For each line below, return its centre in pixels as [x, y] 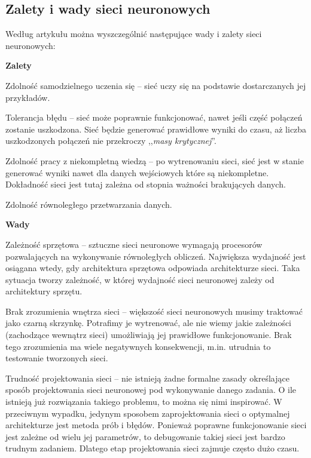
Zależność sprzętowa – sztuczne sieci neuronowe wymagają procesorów [134, 244]
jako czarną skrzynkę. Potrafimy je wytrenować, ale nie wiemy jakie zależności [149, 323]
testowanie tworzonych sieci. [57, 358]
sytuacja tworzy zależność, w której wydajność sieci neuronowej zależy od [140, 279]
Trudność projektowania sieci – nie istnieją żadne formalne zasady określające [147, 378]
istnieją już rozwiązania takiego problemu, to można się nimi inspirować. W [144, 402]
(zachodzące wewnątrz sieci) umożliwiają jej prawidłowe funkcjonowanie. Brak [149, 335]
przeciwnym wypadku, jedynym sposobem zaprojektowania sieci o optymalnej [148, 413]
